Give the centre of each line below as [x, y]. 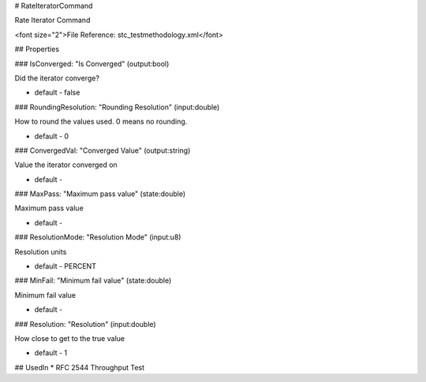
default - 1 [51, 353]
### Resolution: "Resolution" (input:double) [86, 324]
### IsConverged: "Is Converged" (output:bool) [92, 64]
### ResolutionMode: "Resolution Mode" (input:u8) [98, 237]
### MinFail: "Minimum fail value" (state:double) [93, 280]
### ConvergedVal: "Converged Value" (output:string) [103, 150]
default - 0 [52, 136]
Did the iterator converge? [57, 78]
